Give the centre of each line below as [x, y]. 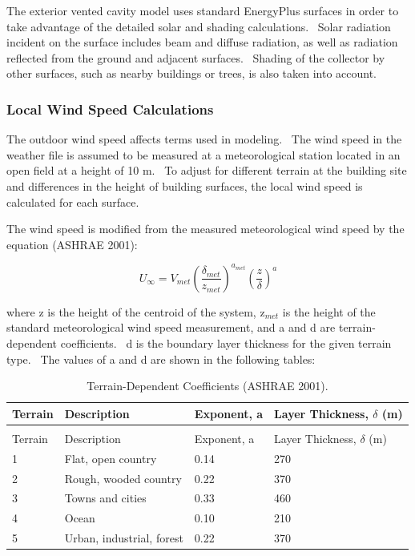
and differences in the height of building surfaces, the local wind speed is [185, 185]
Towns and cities [105, 498]
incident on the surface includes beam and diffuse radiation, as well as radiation [202, 42]
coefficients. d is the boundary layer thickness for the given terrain [226, 343]
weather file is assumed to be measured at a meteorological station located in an [203, 154]
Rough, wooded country [123, 478]
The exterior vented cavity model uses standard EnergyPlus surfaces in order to [203, 10]
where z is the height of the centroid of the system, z [136, 311]
